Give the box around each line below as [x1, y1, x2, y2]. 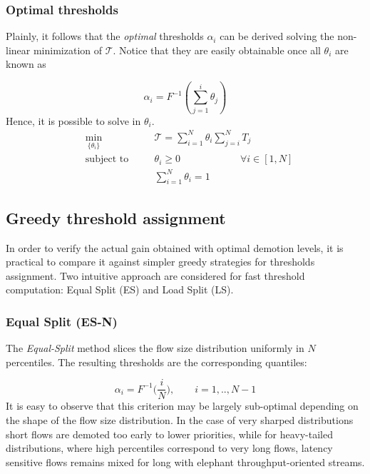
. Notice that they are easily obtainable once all [113, 42, 321, 57]
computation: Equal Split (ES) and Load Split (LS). [6, 282, 234, 297]
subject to [85, 154, 129, 165]
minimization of [33, 42, 103, 57]
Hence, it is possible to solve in [6, 113, 141, 128]
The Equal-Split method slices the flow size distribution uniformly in [6, 341, 304, 355]
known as [6, 56, 46, 71]
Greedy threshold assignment [6, 206, 226, 228]
